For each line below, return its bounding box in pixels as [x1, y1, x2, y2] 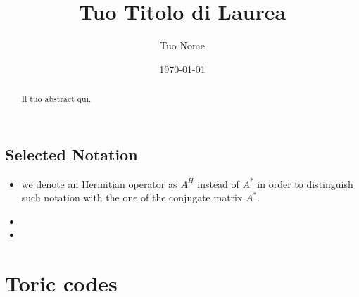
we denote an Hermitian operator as [21, 176, 177, 191]
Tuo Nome [160, 38, 205, 53]
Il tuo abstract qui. [21, 93, 92, 105]
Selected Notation [5, 143, 138, 165]
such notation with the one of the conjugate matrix [21, 190, 243, 205]
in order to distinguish [257, 176, 353, 191]
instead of [197, 176, 239, 191]
